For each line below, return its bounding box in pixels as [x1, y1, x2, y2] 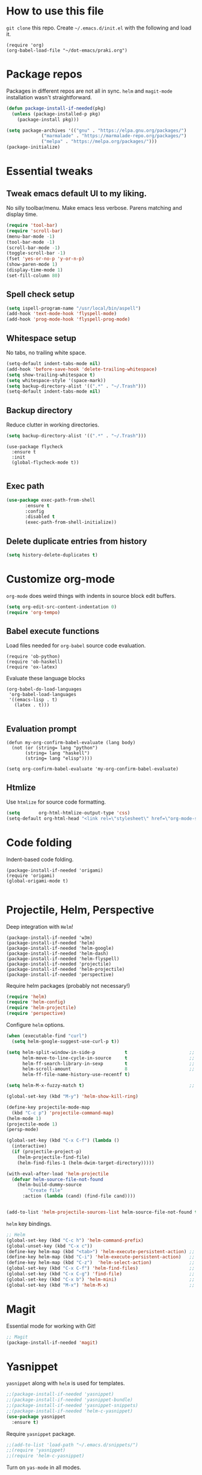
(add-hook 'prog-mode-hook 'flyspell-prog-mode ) [6, 316, 130, 322]
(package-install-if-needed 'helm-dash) [6, 950, 109, 956]
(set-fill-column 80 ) [6, 273, 61, 279]
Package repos [6, 67, 82, 81]
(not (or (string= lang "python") [11, 745, 98, 751]
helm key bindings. [6, 1220, 52, 1227]
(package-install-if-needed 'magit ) [6, 1340, 98, 1346]
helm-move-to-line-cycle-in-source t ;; [22, 1055, 195, 1061]
